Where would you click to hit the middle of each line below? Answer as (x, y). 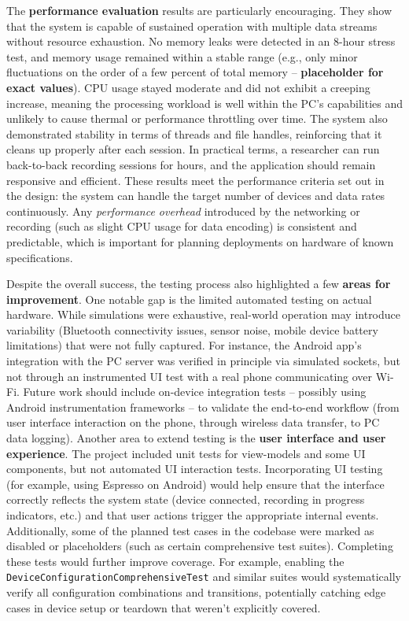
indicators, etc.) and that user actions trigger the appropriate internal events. (193, 515)
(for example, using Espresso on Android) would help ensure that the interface (195, 484)
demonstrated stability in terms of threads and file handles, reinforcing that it (194, 133)
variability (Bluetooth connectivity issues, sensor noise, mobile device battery (192, 329)
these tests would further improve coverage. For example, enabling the (175, 561)
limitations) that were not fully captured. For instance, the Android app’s (184, 345)
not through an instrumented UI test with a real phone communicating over (190, 376)
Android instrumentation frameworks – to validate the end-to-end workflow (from (203, 407)
